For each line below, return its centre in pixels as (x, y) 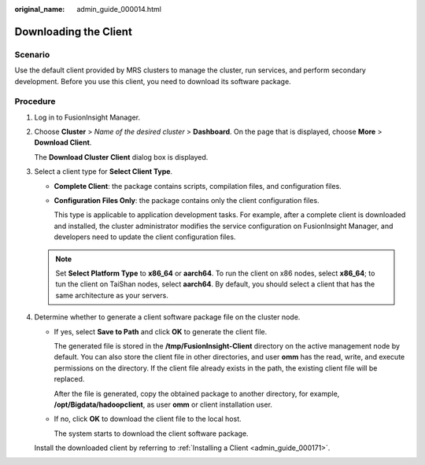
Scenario (32, 54)
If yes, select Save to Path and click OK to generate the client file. (161, 331)
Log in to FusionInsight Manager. (87, 117)
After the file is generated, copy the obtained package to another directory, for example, (197, 393)
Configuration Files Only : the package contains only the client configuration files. (187, 201)
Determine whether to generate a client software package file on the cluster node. (167, 317)
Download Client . (63, 142)
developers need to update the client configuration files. (145, 237)
